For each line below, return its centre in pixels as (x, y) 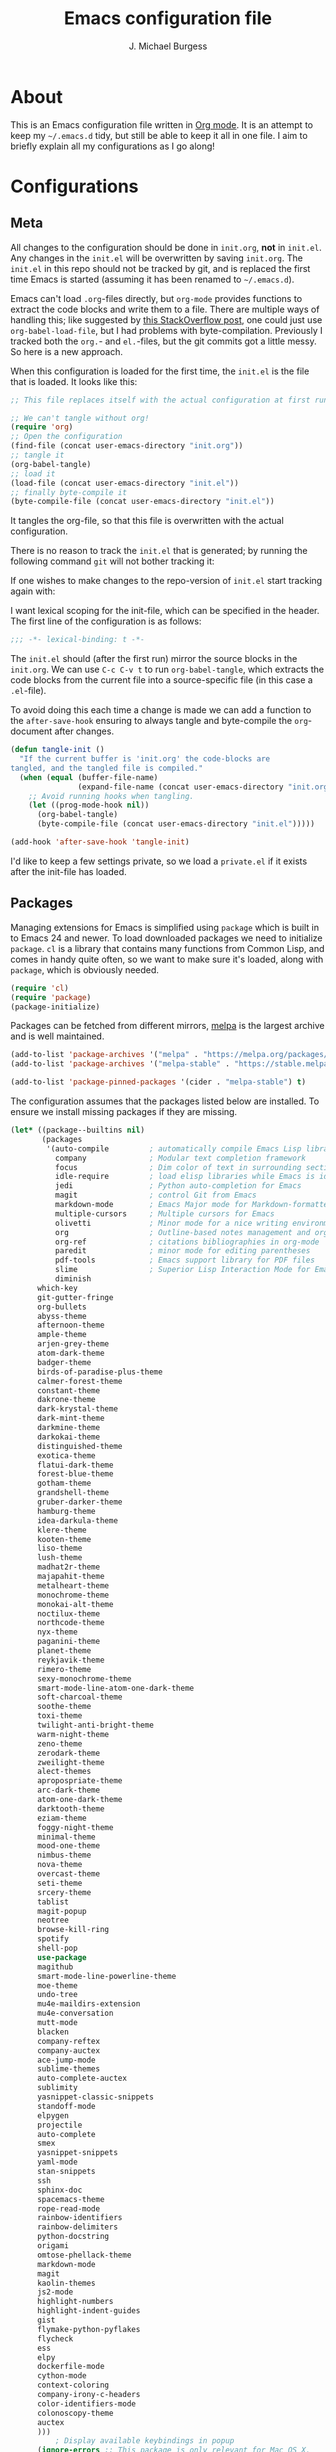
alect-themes (64, 1772)
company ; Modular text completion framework (180, 1158)
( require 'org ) (42, 427)
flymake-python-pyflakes (88, 2329)
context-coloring (73, 2385)
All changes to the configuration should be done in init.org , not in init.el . (166, 247)
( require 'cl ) (40, 988)
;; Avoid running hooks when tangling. (111, 796)
